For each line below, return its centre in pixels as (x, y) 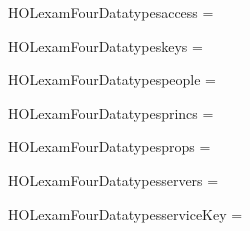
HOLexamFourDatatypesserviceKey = (125, 213)
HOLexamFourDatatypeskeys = (105, 45)
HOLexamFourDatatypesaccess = (111, 12)
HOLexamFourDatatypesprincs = (111, 112)
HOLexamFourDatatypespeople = (112, 79)
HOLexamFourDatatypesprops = (109, 146)
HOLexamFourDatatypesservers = (113, 179)
